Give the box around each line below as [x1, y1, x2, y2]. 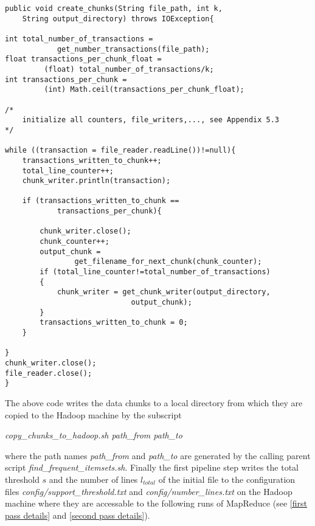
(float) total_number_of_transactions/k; [44, 64, 214, 74]
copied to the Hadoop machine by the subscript [5, 408, 182, 421]
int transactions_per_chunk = [5, 75, 127, 84]
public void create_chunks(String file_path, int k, [5, 4, 223, 13]
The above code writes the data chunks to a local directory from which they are [5, 396, 303, 409]
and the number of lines [49, 472, 138, 485]
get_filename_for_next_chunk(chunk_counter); [74, 257, 262, 266]
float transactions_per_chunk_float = [5, 55, 162, 64]
